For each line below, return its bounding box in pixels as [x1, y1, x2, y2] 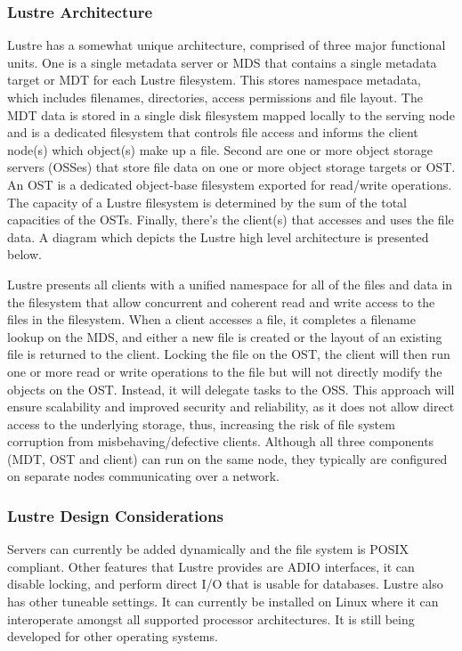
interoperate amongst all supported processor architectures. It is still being [7, 609, 415, 628]
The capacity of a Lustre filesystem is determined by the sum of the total [7, 192, 407, 211]
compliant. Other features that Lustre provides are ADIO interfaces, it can [7, 557, 415, 575]
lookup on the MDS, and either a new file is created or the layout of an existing [7, 327, 442, 346]
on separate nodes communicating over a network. [7, 467, 280, 485]
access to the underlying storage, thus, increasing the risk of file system [7, 414, 395, 433]
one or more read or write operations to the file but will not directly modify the [7, 362, 442, 380]
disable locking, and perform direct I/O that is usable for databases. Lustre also [7, 574, 443, 593]
